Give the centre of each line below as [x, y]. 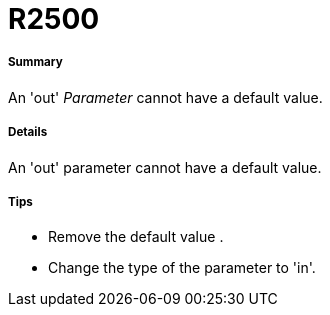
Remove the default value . [136, 237]
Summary [35, 62]
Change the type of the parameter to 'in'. [182, 268]
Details [28, 132]
